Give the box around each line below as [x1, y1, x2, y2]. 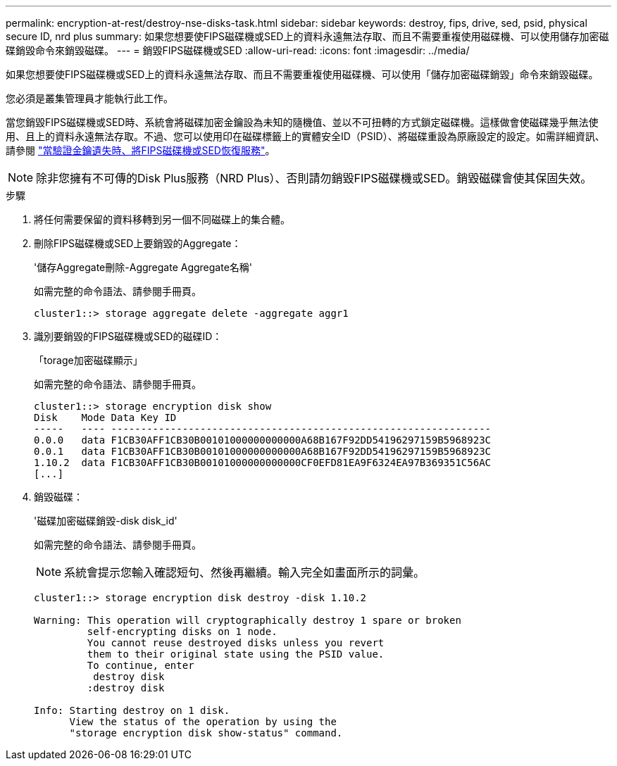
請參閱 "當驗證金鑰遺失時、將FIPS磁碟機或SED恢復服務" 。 [6, 144, 275, 156]
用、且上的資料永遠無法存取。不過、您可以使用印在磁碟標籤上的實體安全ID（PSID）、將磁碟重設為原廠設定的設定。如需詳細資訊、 [6, 130, 605, 142]
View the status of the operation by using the [69, 716, 337, 727]
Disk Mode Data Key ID [34, 412, 177, 423]
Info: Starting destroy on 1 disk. [34, 705, 230, 716]
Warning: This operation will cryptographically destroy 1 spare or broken [34, 615, 461, 626]
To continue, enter [87, 660, 194, 671]
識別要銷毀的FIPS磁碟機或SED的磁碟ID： [34, 330, 223, 342]
